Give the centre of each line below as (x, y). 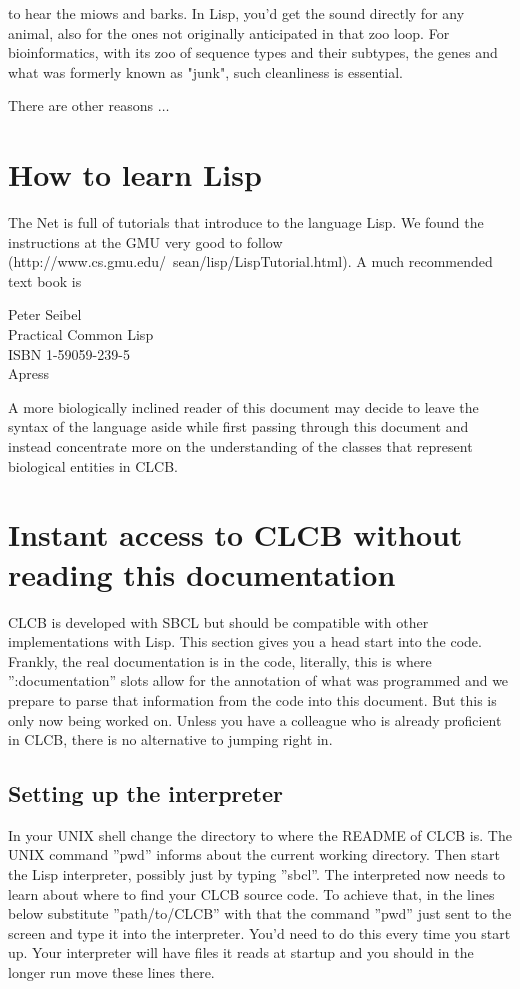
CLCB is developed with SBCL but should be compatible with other (218, 621)
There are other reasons (80, 105)
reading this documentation (202, 573)
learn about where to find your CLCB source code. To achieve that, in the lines (251, 893)
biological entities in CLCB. (93, 465)
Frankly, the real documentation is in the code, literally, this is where (220, 660)
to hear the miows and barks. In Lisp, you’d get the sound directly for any (236, 13)
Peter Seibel (45, 314)
